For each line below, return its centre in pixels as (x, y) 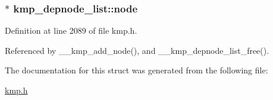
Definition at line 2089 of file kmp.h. (71, 30)
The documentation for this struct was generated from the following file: (136, 70)
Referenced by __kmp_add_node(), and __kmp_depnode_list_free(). (137, 50)
